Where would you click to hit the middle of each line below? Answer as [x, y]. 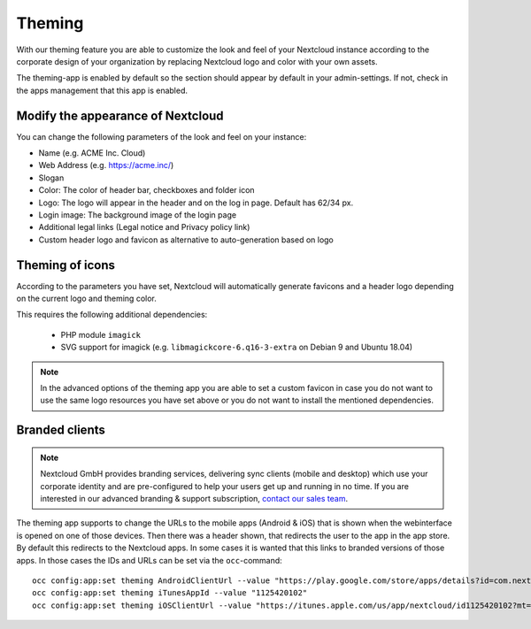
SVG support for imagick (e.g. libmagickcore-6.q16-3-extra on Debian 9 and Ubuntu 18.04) [237, 347]
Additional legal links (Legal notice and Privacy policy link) [144, 227]
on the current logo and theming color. [86, 299]
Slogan [51, 178]
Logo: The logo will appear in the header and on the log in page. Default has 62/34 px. [196, 203]
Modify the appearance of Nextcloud [120, 115]
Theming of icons [65, 265]
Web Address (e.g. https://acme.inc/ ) [106, 165]
